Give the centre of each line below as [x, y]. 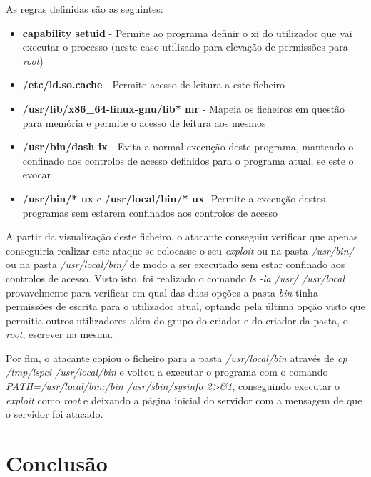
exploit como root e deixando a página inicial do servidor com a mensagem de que [184, 400]
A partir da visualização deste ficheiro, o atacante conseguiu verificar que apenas [182, 236]
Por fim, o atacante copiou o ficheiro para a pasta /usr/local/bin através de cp [177, 358]
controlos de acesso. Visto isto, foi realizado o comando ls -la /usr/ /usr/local [175, 278]
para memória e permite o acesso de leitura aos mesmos [144, 122]
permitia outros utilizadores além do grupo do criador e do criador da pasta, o [177, 320]
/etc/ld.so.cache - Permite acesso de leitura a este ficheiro [154, 84]
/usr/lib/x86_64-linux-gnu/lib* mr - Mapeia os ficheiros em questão [184, 108]
